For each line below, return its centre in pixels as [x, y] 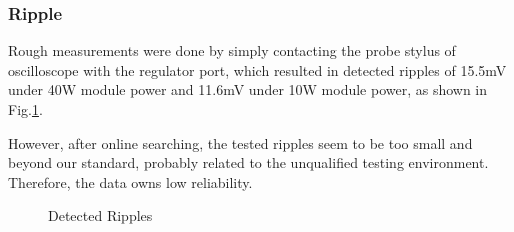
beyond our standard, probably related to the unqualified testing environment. [248, 162]
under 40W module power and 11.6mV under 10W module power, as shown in [248, 89]
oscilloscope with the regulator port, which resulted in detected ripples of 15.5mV [257, 69]
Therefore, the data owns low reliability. [130, 181]
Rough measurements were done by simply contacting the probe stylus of [232, 50]
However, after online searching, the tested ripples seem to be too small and [240, 142]
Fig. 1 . [25, 109]
